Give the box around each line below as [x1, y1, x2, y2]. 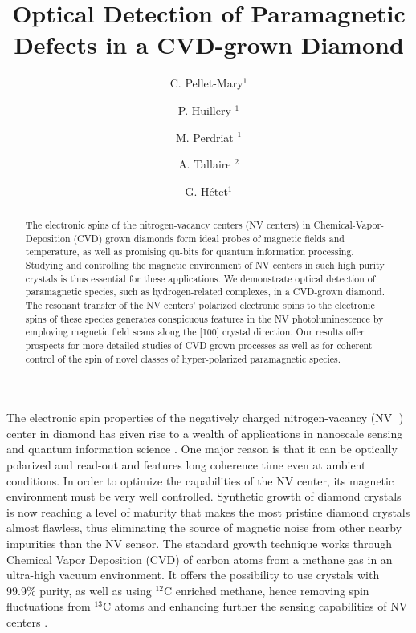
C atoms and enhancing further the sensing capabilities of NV [103, 598, 408, 615]
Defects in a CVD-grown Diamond [14, 28, 404, 61]
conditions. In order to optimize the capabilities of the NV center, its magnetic [6, 472, 394, 489]
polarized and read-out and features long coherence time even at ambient [6, 456, 366, 473]
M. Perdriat [175, 128, 234, 145]
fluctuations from [6, 598, 91, 615]
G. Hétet [185, 182, 228, 199]
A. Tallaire [178, 156, 231, 172]
